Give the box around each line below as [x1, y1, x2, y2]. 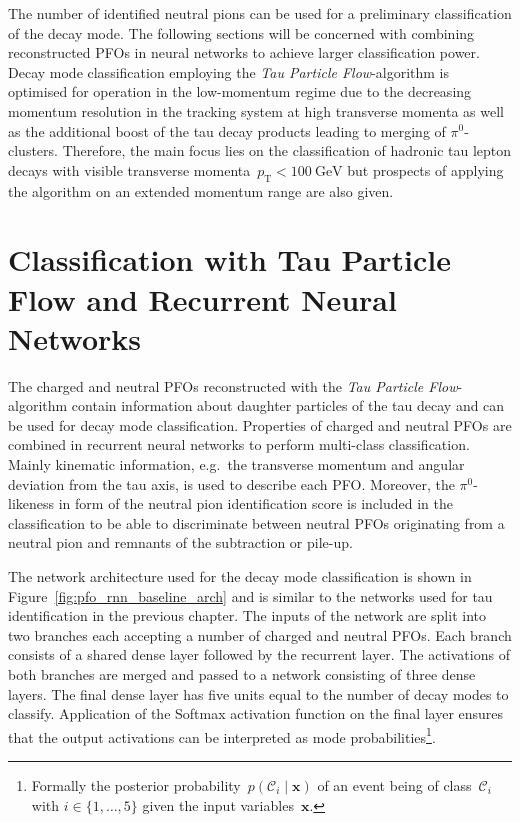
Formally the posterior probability [31, 774, 241, 795]
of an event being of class [317, 774, 472, 795]
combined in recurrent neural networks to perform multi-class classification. [8, 434, 470, 455]
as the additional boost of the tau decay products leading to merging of [8, 120, 446, 141]
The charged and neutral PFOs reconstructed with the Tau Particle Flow [8, 375, 458, 396]
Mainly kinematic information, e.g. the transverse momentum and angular [8, 454, 465, 475]
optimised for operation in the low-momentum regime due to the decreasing [8, 81, 472, 102]
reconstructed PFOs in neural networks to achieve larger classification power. [8, 42, 480, 63]
